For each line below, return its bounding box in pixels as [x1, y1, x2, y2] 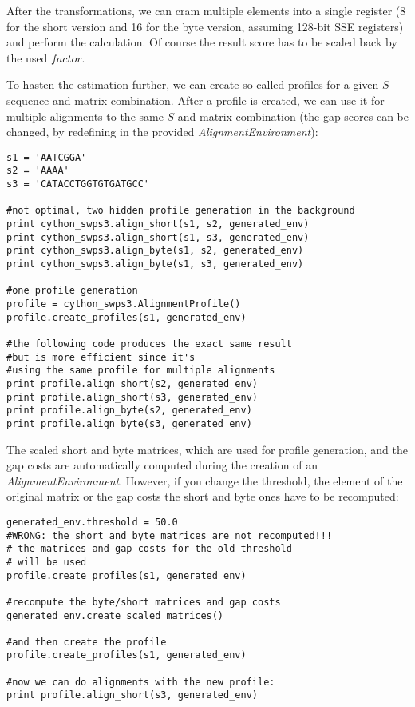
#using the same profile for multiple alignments [6, 365, 275, 377]
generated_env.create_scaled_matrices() [6, 609, 224, 621]
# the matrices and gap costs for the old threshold [6, 543, 292, 555]
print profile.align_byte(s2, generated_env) [6, 405, 252, 417]
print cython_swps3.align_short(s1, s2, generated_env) [6, 218, 310, 230]
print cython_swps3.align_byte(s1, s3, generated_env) [6, 258, 304, 270]
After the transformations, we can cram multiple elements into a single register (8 [6, 2, 406, 18]
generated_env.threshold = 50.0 [6, 516, 178, 528]
